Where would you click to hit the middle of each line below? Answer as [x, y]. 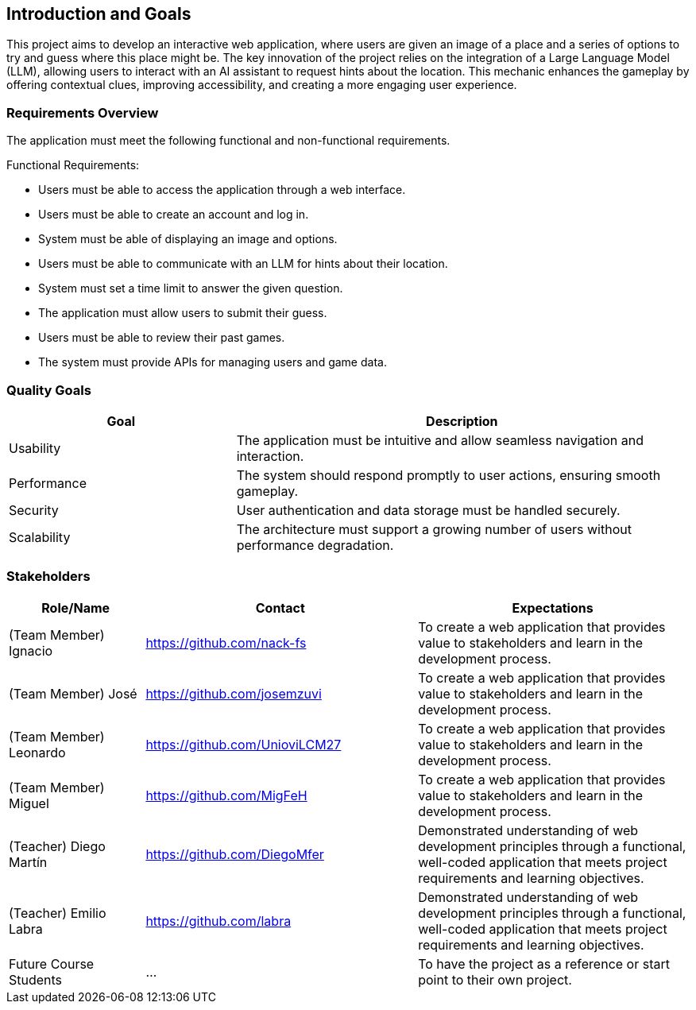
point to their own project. [495, 979]
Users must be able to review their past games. [162, 338]
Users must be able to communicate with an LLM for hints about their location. [243, 264]
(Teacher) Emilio [58, 913]
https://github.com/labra [218, 921]
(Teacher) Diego [57, 846]
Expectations [553, 608]
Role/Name [76, 608]
